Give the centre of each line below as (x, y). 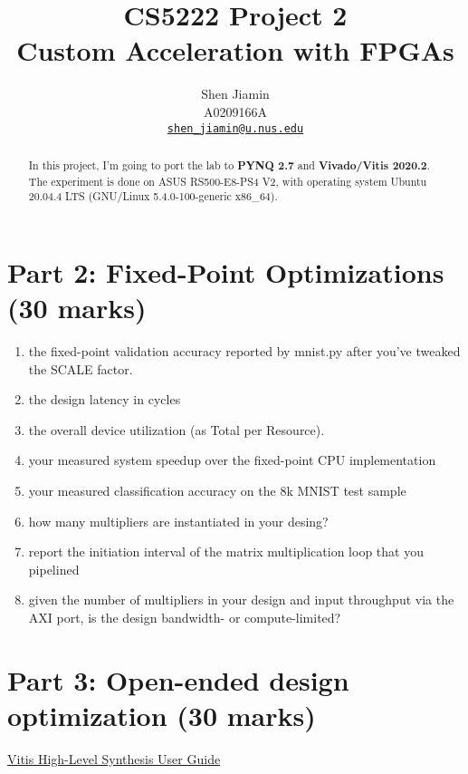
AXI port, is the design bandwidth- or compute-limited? (185, 617)
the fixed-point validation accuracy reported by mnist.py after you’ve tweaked (244, 351)
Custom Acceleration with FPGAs (235, 50)
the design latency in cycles (105, 399)
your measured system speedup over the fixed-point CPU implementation (232, 460)
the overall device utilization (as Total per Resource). (177, 429)
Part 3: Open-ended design (178, 679)
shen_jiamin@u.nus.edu (235, 128)
